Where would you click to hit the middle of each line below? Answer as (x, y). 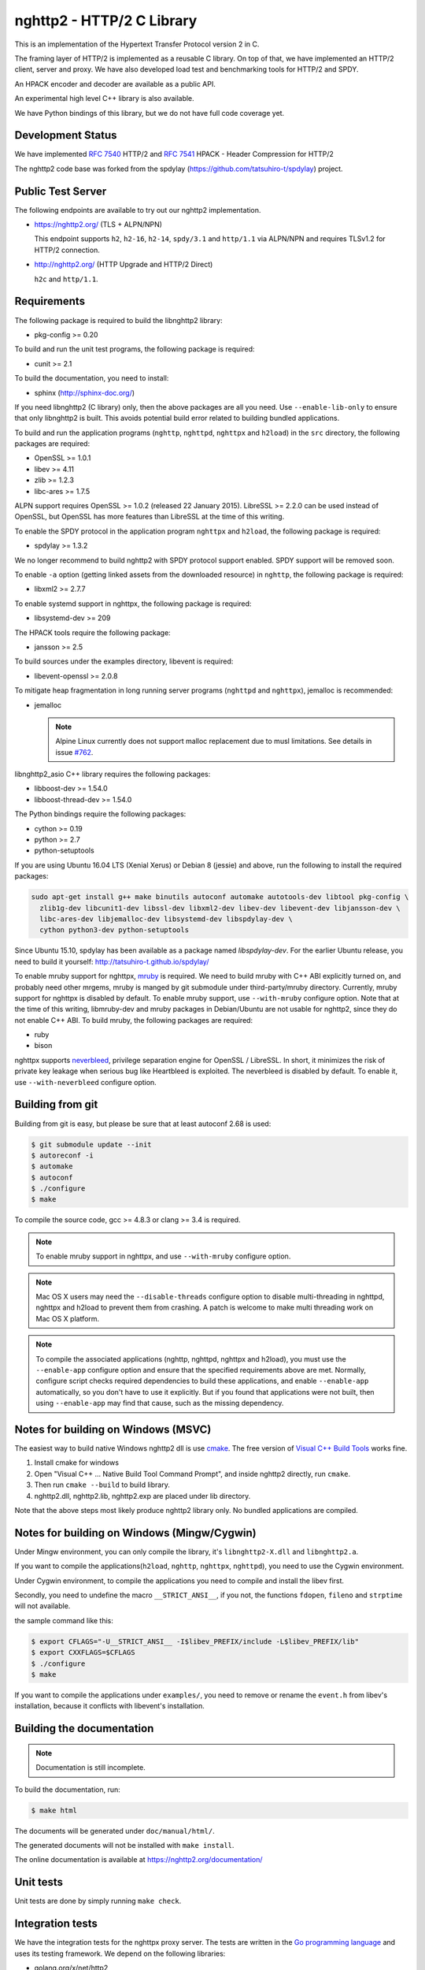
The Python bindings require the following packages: (100, 814)
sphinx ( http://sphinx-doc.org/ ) (85, 392)
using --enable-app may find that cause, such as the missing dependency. (160, 1403)
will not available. (42, 1606)
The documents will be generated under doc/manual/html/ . (115, 1831)
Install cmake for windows (77, 1463)
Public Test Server (61, 191)
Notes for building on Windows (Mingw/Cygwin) (135, 1533)
